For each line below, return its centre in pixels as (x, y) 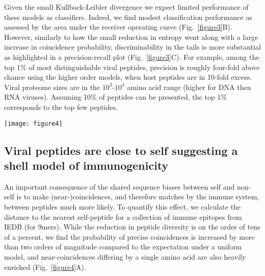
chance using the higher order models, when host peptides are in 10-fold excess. (128, 77)
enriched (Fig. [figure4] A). (45, 267)
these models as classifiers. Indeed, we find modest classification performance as (128, 17)
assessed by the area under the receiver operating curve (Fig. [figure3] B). (118, 27)
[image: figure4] (33, 123)
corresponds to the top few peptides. (61, 107)
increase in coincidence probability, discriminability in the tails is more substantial (132, 47)
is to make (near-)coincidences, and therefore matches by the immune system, (138, 197)
